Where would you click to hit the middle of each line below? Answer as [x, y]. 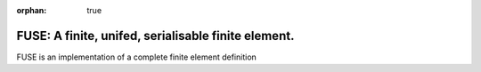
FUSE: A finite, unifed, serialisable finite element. [155, 36]
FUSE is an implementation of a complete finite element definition [137, 57]
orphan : [32, 10]
